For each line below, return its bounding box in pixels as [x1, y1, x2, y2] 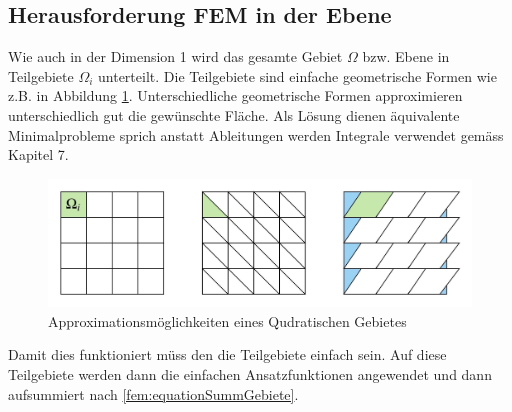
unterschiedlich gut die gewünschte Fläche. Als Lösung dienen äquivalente [8, 104, 460, 125]
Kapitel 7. [8, 144, 69, 165]
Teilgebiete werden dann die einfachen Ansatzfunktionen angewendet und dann [8, 364, 492, 385]
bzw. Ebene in [362, 46, 450, 67]
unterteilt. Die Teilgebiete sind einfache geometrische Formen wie [98, 65, 497, 86]
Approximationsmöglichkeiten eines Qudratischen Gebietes [48, 310, 407, 331]
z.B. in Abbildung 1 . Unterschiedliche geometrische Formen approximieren [8, 85, 463, 106]
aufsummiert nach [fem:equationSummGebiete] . [8, 383, 299, 404]
